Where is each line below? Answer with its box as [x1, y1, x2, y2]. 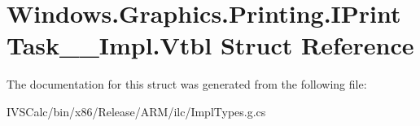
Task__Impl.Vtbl [7, 28, 212, 62]
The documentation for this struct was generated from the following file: [7, 76, 367, 93]
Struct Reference [220, 28, 414, 62]
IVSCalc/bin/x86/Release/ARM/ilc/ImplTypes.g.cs [7, 102, 266, 119]
